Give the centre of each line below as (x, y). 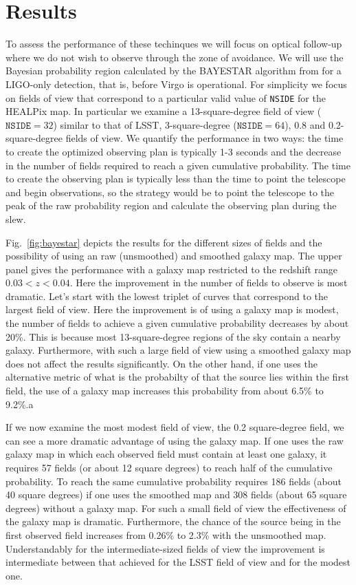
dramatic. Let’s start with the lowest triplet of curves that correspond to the (167, 296)
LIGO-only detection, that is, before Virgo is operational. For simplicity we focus (176, 84)
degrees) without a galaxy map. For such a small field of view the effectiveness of (176, 508)
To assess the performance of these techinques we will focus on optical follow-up (174, 44)
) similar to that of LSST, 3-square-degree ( (145, 124)
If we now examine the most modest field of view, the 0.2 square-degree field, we (175, 427)
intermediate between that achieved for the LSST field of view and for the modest (178, 562)
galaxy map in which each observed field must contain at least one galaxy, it (166, 454)
